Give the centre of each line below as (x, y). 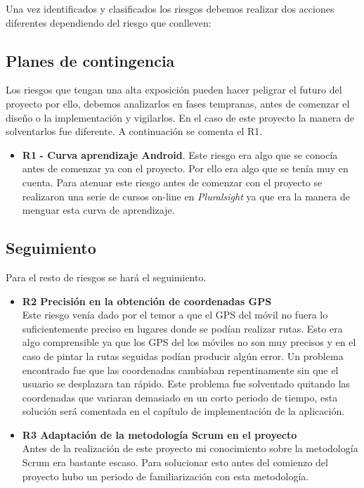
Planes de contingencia (90, 60)
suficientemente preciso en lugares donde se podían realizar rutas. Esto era (182, 328)
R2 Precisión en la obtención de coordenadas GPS (147, 301)
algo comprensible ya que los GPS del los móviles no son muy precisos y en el (189, 342)
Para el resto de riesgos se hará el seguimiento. (106, 277)
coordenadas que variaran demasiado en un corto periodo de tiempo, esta (180, 397)
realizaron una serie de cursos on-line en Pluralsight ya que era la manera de (186, 196)
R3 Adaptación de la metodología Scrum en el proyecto (160, 434)
